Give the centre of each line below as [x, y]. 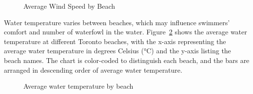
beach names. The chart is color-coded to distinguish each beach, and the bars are [127, 60]
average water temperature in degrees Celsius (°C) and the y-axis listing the [117, 51]
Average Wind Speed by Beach [69, 6]
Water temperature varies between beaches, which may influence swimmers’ [117, 22]
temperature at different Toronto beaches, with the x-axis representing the [115, 41]
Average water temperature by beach [78, 86]
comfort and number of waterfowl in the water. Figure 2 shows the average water [126, 32]
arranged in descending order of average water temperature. [93, 70]
